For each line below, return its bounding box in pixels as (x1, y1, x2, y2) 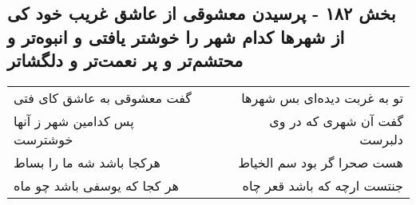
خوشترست (14, 129, 73, 148)
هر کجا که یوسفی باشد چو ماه (14, 175, 179, 195)
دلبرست (359, 129, 403, 148)
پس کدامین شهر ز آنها (14, 111, 134, 130)
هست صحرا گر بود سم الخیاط (238, 152, 403, 171)
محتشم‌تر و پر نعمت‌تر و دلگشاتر (7, 48, 244, 73)
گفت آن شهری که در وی (269, 111, 403, 130)
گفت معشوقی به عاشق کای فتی (14, 88, 192, 107)
